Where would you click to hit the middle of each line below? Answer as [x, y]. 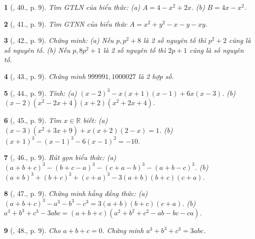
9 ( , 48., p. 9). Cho [32, 230]
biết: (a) [95, 120]
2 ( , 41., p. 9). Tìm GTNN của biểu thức [66, 23]
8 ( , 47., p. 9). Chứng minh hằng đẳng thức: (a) [76, 193]
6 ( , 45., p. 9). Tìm [33, 120]
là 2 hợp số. [156, 76]
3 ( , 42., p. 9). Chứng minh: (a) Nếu [59, 40]
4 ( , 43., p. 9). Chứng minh [45, 76]
